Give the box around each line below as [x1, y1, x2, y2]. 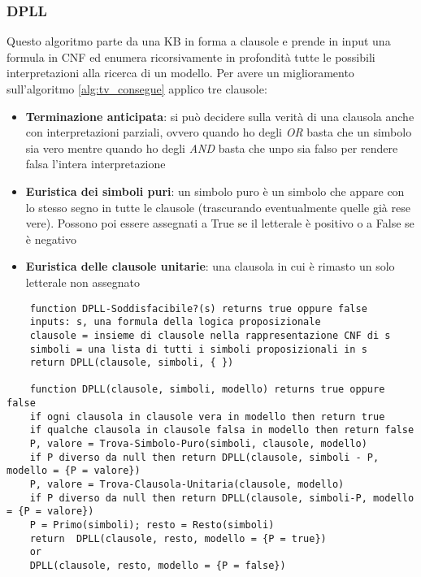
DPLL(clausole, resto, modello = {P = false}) [29, 560, 286, 571]
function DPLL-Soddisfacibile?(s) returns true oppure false [29, 302, 367, 315]
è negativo [25, 230, 77, 247]
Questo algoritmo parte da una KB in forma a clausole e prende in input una [7, 33, 391, 50]
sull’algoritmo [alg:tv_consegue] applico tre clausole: [7, 80, 267, 97]
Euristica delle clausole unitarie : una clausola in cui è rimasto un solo [25, 258, 395, 275]
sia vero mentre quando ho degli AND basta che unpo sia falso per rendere [25, 139, 398, 156]
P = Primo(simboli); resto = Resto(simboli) [29, 519, 275, 531]
